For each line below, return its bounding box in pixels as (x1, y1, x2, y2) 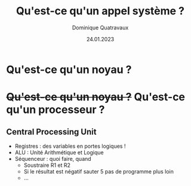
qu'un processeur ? (6, 103, 105, 117)
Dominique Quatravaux (72, 24, 129, 31)
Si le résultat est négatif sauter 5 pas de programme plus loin (23, 167, 174, 175)
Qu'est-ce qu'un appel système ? (16, 4, 185, 18)
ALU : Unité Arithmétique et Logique (14, 148, 104, 156)
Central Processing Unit (6, 127, 97, 137)
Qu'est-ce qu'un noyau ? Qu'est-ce (6, 90, 186, 104)
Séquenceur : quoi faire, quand (14, 155, 91, 162)
